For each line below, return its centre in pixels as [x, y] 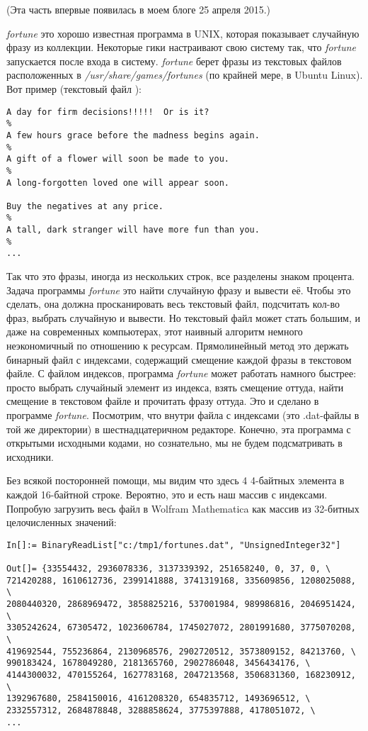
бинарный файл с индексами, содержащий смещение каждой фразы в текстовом [179, 359]
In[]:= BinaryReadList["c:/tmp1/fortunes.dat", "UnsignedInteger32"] [174, 545]
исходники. [30, 456]
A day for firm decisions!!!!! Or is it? [108, 112]
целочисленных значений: [62, 522]
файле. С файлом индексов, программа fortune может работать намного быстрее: [182, 373]
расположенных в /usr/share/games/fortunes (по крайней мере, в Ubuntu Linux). [185, 75]
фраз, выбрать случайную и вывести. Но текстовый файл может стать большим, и [184, 317]
